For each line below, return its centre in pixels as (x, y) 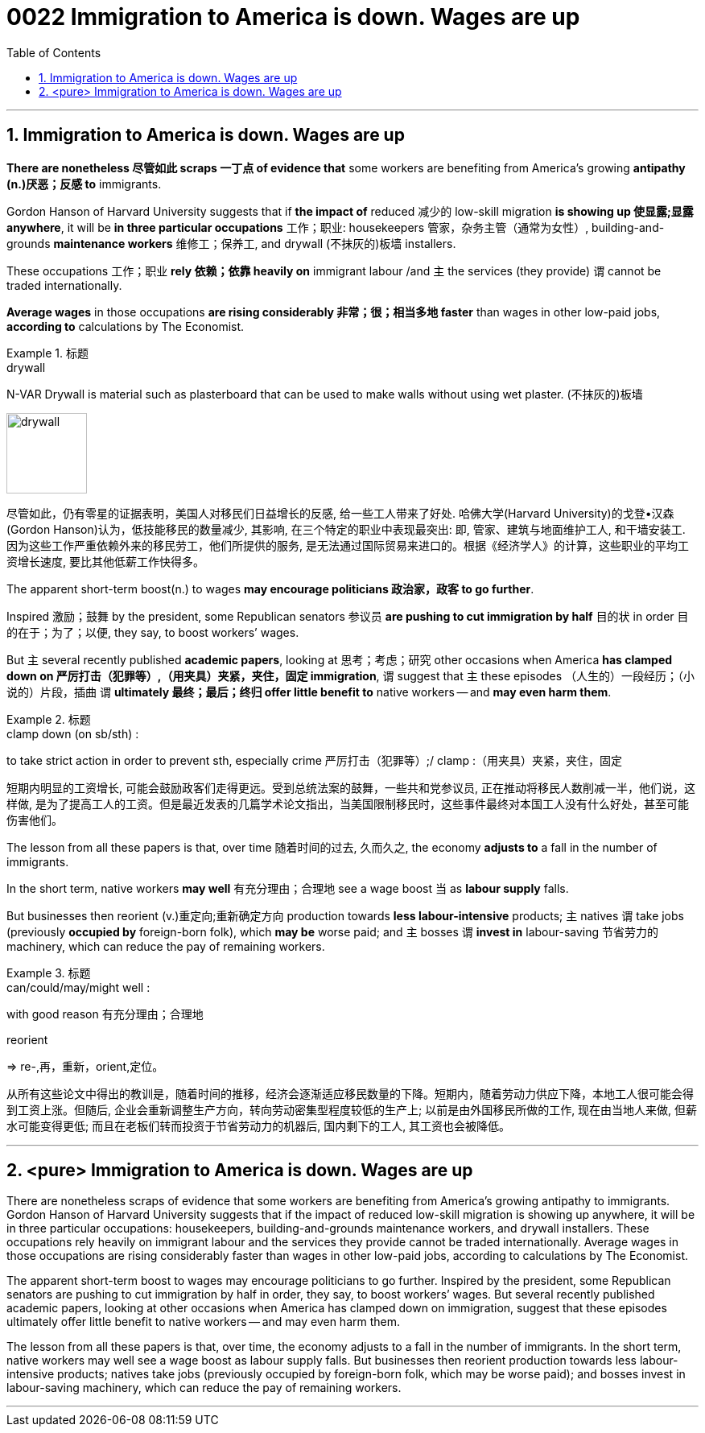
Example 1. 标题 (47, 353)
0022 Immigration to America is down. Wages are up (293, 17)
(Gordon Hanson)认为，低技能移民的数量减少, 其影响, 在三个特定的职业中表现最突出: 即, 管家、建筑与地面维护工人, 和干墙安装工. (346, 529)
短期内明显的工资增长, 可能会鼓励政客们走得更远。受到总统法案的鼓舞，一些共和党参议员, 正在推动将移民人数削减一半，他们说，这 (351, 787)
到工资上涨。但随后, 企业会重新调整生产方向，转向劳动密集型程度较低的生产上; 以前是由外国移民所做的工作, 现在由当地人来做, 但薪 (352, 1109)
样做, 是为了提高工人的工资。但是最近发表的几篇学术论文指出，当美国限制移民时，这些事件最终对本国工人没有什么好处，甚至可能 (348, 803)
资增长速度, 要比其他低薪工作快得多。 (105, 561)
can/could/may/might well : (78, 987)
